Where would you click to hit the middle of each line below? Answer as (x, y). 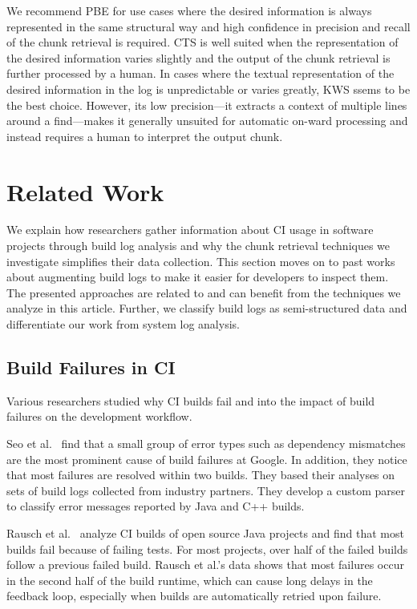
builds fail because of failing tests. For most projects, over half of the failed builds (207, 549)
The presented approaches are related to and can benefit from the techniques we (204, 292)
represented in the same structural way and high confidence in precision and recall (208, 26)
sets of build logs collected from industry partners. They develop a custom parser (206, 490)
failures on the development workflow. (99, 416)
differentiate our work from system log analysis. (123, 324)
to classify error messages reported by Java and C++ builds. (156, 506)
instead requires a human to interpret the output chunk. (145, 136)
